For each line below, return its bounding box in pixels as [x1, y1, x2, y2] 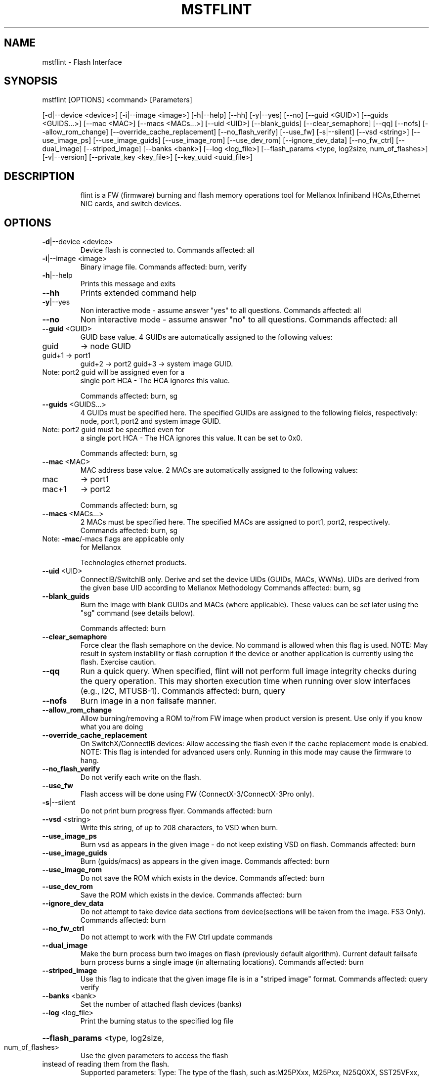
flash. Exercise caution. [80, 658, 156, 667]
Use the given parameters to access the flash [80, 1051, 228, 1060]
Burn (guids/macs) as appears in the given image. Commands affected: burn [80, 857, 330, 866]
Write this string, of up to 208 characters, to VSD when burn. [80, 823, 278, 832]
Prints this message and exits [80, 279, 176, 288]
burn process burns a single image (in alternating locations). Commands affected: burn [80, 958, 364, 967]
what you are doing [80, 722, 143, 731]
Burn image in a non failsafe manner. [80, 696, 216, 706]
